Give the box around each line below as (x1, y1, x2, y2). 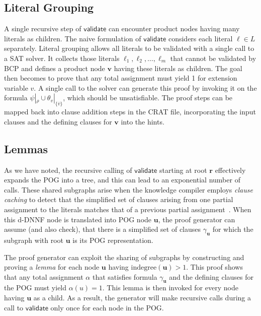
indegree (131, 264, 157, 272)
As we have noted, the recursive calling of (4, 164, 132, 175)
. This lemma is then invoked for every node (102, 282, 238, 293)
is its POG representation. (72, 234, 153, 245)
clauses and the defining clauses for (4, 116, 112, 127)
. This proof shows (186, 262, 243, 272)
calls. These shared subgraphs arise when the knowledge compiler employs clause (4, 184, 253, 195)
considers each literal (168, 33, 233, 43)
